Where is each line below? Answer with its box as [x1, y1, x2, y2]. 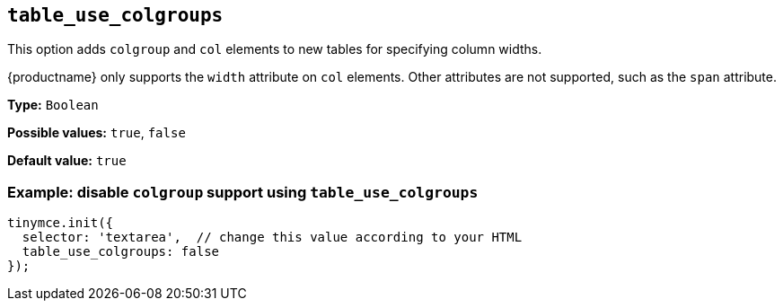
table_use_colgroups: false [22, 244, 220, 260]
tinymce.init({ [7, 216, 114, 231]
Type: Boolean [7, 97, 99, 113]
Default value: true [7, 153, 127, 169]
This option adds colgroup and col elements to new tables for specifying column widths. [7, 41, 542, 57]
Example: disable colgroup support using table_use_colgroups [7, 182, 479, 201]
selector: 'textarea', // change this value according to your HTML [22, 230, 523, 245]
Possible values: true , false [7, 125, 186, 141]
